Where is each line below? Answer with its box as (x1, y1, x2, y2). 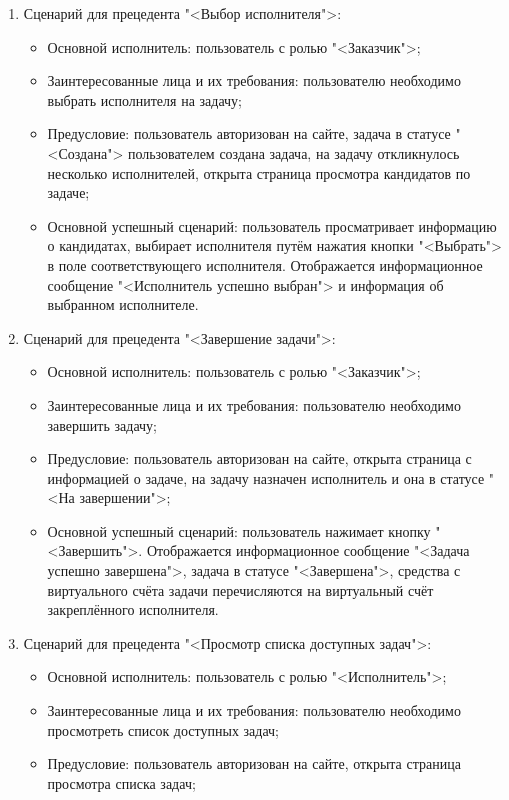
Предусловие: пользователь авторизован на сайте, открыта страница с (47, 448, 472, 469)
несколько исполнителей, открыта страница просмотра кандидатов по (47, 162, 471, 183)
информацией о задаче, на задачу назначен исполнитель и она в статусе (47, 467, 485, 488)
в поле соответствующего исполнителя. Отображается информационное (47, 254, 483, 275)
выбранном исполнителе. (47, 294, 199, 315)
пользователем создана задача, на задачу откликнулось (127, 142, 460, 163)
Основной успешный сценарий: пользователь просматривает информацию (47, 215, 497, 236)
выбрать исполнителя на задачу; (47, 89, 242, 110)
